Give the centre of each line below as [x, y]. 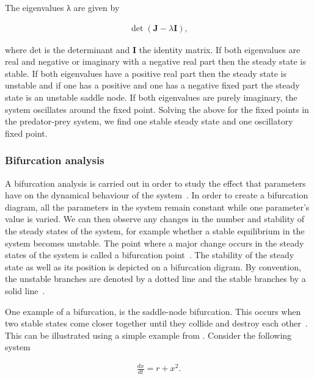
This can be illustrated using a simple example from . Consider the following [148, 335]
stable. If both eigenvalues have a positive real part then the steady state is [146, 73]
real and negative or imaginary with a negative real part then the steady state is [155, 61]
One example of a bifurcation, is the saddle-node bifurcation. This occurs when [153, 311]
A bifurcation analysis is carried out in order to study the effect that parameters [155, 183]
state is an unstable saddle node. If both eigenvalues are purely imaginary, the [151, 97]
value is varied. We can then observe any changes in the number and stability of [155, 219]
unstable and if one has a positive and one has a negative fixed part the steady [152, 85]
